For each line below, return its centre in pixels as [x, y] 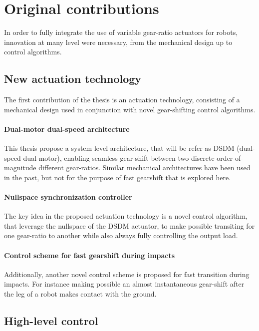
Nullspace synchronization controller [68, 197]
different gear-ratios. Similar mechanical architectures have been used [144, 167]
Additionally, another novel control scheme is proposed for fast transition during [127, 274]
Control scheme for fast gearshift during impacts [90, 255]
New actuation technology [73, 79]
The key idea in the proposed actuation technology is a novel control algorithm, [126, 216]
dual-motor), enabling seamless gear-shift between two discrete [119, 158]
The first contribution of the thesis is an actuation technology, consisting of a [122, 100]
